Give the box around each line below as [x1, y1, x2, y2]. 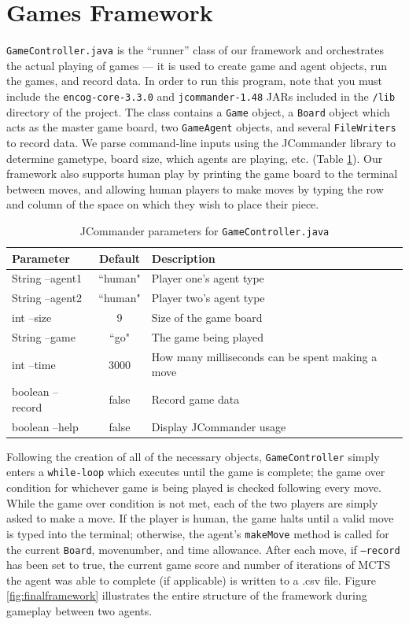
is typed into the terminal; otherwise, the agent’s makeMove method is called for [6, 525, 389, 541]
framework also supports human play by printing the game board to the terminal [6, 165, 398, 182]
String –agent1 [12, 270, 83, 286]
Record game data [151, 391, 240, 408]
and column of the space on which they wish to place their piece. [6, 196, 319, 212]
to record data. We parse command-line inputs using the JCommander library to [6, 134, 396, 150]
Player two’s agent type [151, 290, 265, 306]
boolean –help [12, 418, 79, 434]
